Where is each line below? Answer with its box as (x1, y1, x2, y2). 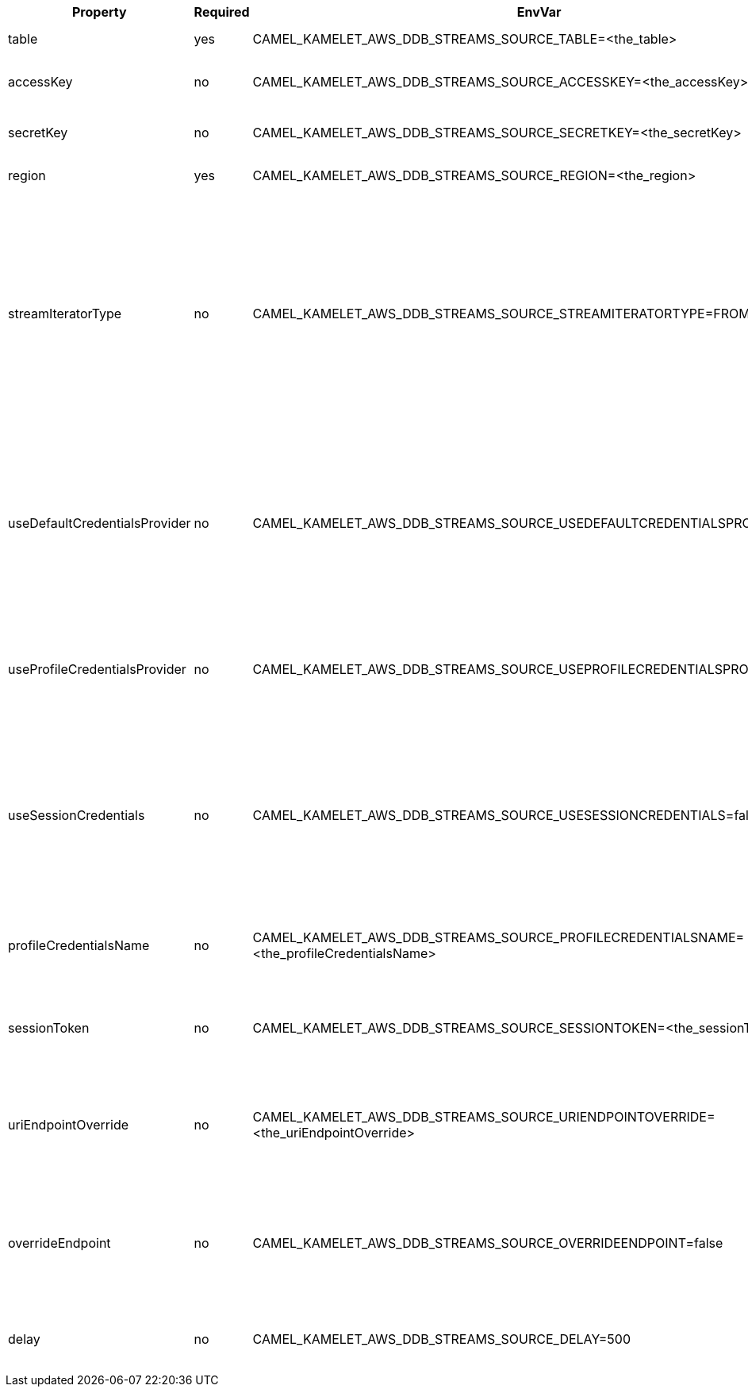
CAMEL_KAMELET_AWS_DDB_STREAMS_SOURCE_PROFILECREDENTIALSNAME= (252, 929, 745, 945)
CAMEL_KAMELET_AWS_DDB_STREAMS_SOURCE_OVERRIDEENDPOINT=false (252, 1234, 723, 1251)
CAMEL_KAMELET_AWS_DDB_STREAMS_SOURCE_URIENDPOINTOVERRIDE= (252, 1108, 715, 1125)
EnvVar (516, 4, 562, 20)
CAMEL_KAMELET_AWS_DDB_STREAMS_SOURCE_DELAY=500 (252, 1331, 631, 1347)
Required (194, 4, 250, 20)
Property (72, 4, 127, 20)
